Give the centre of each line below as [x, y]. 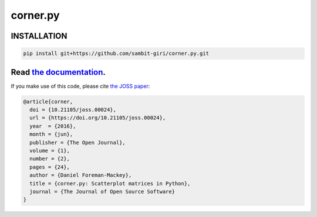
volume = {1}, [50, 150]
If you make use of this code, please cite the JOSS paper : [80, 86]
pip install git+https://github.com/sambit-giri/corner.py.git [116, 54]
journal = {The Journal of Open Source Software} [102, 191]
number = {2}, [50, 159]
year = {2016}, [53, 126]
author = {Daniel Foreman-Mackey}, [81, 175]
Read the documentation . [58, 72]
